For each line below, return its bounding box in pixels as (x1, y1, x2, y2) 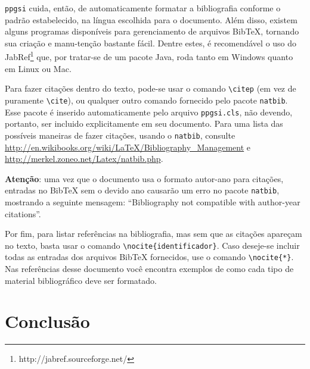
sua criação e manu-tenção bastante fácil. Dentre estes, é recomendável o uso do (5, 36, 297, 49)
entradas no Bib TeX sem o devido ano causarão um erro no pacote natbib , (5, 184, 280, 196)
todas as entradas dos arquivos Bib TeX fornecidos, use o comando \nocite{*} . (5, 251, 294, 263)
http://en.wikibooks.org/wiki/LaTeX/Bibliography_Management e (5, 140, 251, 153)
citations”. (5, 207, 41, 220)
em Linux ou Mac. (5, 62, 72, 74)
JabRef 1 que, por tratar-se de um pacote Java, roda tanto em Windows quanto (5, 49, 293, 63)
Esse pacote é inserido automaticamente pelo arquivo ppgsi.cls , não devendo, (5, 105, 293, 118)
